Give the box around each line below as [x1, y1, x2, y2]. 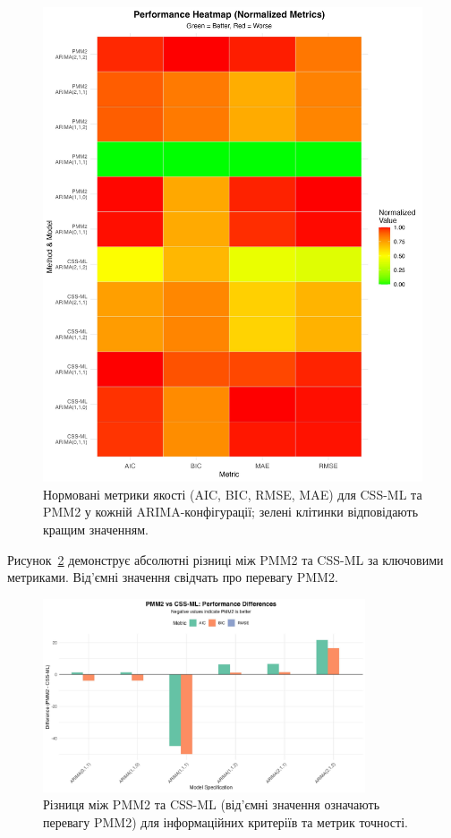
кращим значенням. [43, 519, 149, 538]
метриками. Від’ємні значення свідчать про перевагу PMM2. [7, 568, 338, 586]
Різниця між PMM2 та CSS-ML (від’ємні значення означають [43, 795, 380, 814]
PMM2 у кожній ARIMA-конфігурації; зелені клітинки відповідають [43, 502, 419, 521]
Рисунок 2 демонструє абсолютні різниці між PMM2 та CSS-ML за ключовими [7, 550, 444, 569]
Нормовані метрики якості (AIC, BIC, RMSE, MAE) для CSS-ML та [43, 484, 422, 503]
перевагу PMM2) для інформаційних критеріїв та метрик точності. [43, 812, 408, 831]
